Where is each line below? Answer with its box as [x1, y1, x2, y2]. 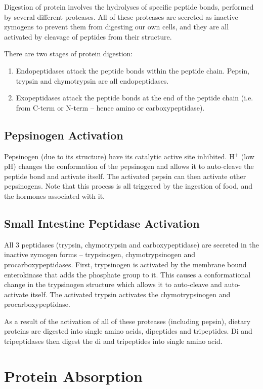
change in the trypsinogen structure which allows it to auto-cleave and [4, 279, 222, 290]
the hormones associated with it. [4, 190, 105, 201]
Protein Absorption [4, 365, 143, 386]
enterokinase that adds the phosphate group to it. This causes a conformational [4, 269, 251, 279]
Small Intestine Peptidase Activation [4, 215, 200, 231]
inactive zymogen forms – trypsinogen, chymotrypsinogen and [4, 249, 195, 260]
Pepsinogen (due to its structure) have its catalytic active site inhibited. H [4, 151, 235, 161]
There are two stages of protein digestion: [4, 48, 133, 59]
